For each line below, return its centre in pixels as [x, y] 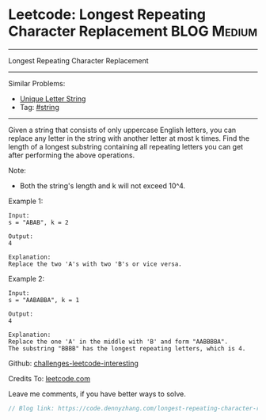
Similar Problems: [37, 83]
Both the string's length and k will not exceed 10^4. [103, 185]
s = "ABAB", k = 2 [38, 222]
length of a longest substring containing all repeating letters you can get [126, 146]
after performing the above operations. [72, 155]
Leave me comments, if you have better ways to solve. [97, 394]
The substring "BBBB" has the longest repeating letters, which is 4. [127, 348]
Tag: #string [39, 107]
